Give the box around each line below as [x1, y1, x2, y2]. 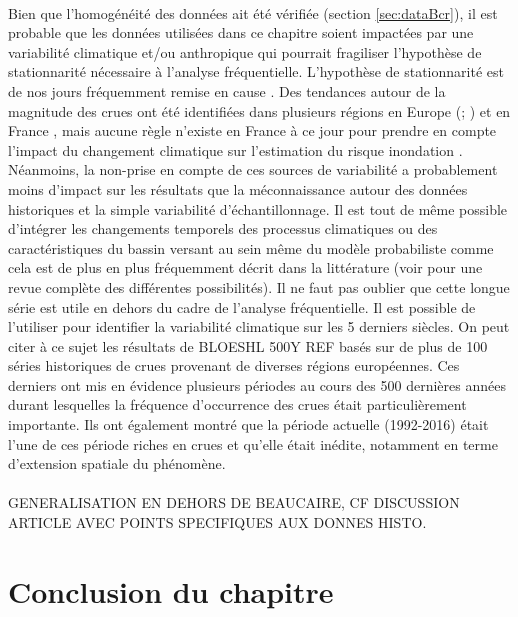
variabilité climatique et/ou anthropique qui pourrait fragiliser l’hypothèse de [8, 41, 482, 62]
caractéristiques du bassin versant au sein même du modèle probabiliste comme [8, 237, 494, 258]
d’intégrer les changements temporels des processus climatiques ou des [8, 218, 438, 239]
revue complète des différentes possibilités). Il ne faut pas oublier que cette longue [8, 276, 510, 297]
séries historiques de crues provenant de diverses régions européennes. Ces [8, 355, 460, 376]
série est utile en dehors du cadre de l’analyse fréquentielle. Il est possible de [8, 296, 476, 317]
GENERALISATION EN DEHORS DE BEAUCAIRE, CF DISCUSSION [8, 492, 460, 513]
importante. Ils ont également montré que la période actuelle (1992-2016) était [8, 414, 489, 435]
